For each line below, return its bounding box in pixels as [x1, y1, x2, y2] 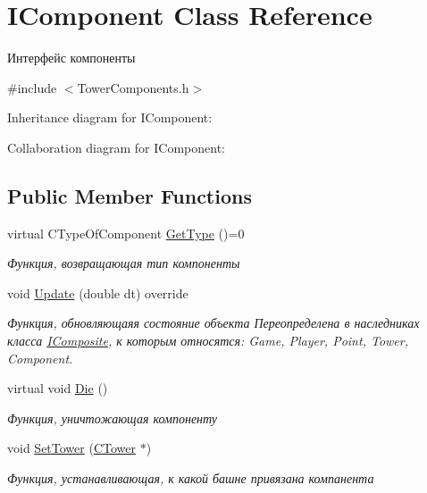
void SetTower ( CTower [7, 439, 136, 457]
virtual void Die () [7, 379, 108, 397]
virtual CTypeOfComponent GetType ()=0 [7, 223, 245, 242]
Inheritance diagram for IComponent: [7, 108, 213, 127]
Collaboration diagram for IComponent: [7, 138, 225, 156]
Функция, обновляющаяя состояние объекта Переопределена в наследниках [7, 313, 420, 332]
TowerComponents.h [77, 78, 189, 96]
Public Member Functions [7, 181, 252, 209]
